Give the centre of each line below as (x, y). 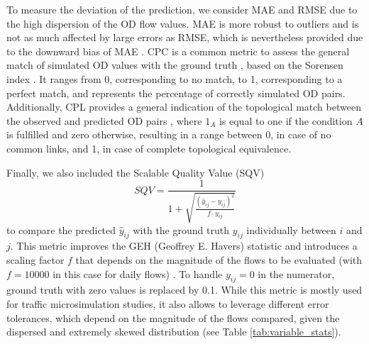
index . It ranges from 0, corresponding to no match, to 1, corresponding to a (175, 78)
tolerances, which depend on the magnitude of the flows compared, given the (173, 317)
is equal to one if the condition (286, 120)
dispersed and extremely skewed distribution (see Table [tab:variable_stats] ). (174, 332)
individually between (291, 229)
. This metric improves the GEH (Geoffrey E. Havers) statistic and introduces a (184, 246)
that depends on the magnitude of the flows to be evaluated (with (219, 259)
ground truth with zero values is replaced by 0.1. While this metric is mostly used (184, 290)
